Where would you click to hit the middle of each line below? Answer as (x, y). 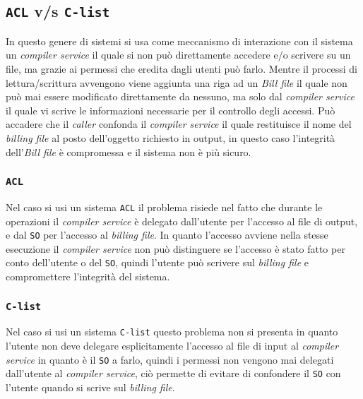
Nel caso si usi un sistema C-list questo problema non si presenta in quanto (172, 332)
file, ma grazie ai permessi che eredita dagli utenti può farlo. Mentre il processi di (181, 68)
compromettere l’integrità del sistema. (88, 276)
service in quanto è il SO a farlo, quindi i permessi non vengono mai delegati (170, 359)
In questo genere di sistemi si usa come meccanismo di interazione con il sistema (179, 41)
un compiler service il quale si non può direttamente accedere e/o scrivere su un (178, 55)
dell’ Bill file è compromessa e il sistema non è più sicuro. (129, 151)
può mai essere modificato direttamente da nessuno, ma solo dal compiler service (180, 96)
